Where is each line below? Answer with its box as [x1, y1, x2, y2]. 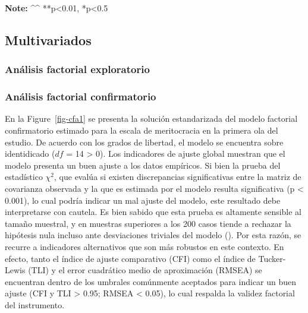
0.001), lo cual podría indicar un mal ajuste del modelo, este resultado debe [5, 194, 281, 206]
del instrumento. [5, 298, 65, 311]
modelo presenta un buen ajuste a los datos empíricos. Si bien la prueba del [5, 159, 281, 171]
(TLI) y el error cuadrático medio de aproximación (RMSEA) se [28, 264, 262, 276]
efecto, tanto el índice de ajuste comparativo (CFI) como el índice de [5, 252, 256, 264]
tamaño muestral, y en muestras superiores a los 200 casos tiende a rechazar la [5, 217, 291, 229]
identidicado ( [5, 147, 55, 160]
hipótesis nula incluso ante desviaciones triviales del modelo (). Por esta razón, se [5, 229, 301, 241]
